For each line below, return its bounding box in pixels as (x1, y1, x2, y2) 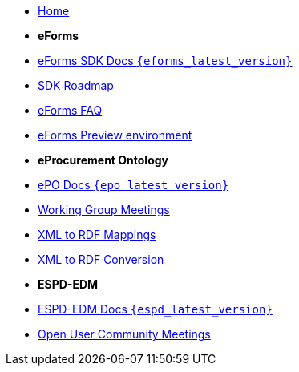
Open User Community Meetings (38, 327, 211, 341)
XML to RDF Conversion (38, 253, 164, 266)
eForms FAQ (38, 103, 103, 117)
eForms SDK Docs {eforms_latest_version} (38, 54, 293, 67)
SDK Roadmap (38, 79, 114, 92)
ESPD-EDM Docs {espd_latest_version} (38, 302, 273, 316)
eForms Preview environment (38, 128, 192, 142)
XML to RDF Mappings (38, 228, 156, 241)
